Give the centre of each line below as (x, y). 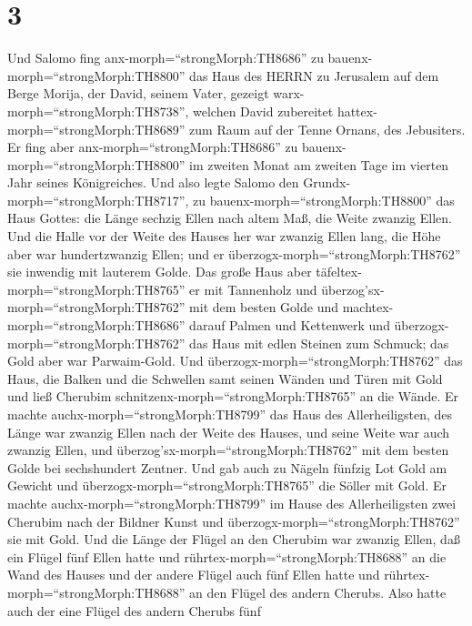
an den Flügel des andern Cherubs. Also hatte (318, 592)
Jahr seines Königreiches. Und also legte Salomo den (153, 182)
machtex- (368, 307)
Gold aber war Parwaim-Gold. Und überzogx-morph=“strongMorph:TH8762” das (235, 361)
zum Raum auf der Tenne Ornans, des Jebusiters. (327, 129)
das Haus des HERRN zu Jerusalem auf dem (314, 75)
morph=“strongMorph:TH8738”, (98, 111)
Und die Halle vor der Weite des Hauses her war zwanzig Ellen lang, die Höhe (224, 236)
